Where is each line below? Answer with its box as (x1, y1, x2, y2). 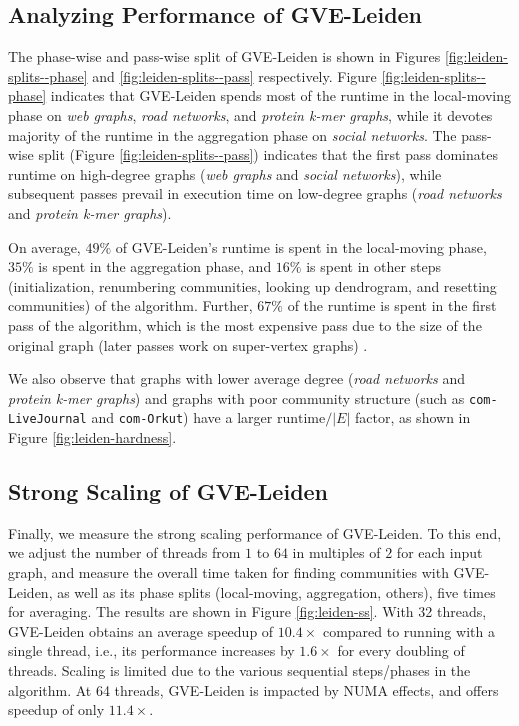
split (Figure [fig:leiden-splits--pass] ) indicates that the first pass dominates (38, 144, 498, 165)
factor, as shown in (354, 407, 471, 428)
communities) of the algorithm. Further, (8, 295, 253, 316)
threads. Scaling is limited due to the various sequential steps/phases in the (8, 659, 471, 680)
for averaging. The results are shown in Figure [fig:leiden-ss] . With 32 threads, (8, 601, 487, 622)
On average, (8, 236, 81, 257)
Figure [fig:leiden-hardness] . (8, 427, 177, 448)
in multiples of (292, 542, 381, 563)
